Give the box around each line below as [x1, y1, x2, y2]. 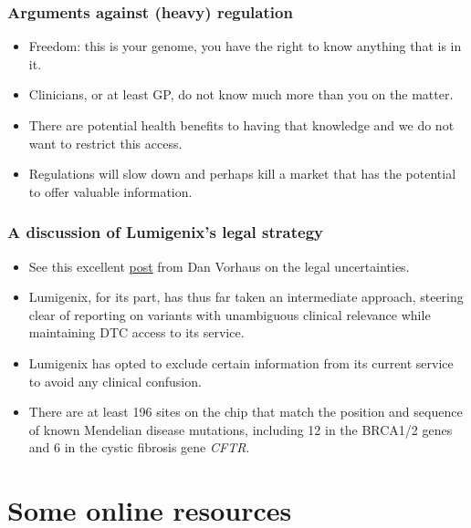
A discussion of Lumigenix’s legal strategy [7, 221, 323, 243]
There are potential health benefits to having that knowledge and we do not [28, 116, 455, 134]
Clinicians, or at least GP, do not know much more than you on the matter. [28, 85, 454, 104]
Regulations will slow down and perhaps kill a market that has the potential [28, 164, 456, 183]
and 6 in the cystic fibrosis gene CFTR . [28, 438, 250, 457]
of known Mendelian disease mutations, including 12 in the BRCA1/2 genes [28, 419, 453, 439]
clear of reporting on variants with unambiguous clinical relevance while [28, 305, 431, 324]
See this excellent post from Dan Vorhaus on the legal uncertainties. [28, 256, 410, 275]
